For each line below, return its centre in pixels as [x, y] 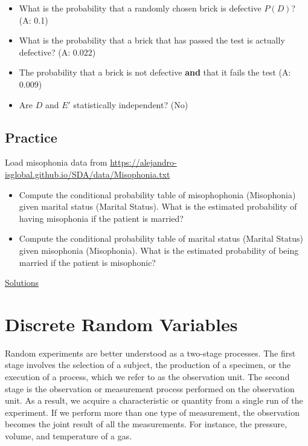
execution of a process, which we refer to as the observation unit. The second [147, 377]
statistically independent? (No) [131, 104]
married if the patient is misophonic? [87, 262]
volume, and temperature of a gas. [69, 435]
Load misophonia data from [56, 162]
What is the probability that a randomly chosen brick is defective [140, 8]
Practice [31, 137]
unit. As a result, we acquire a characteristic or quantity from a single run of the [154, 400]
